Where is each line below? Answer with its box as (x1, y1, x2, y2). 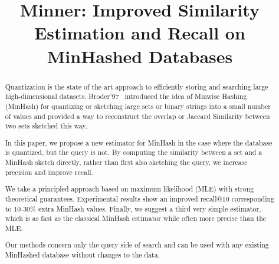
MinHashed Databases (47, 44, 233, 68)
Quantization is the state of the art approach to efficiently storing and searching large (5, 81, 268, 91)
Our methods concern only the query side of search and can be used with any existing (5, 240, 269, 250)
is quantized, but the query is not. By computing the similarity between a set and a (5, 147, 262, 157)
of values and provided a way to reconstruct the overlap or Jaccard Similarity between (5, 111, 270, 121)
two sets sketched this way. (5, 121, 88, 131)
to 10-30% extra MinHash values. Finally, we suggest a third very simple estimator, (5, 203, 261, 213)
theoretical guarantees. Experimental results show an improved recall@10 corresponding (5, 193, 275, 203)
